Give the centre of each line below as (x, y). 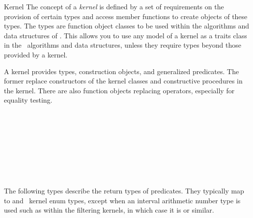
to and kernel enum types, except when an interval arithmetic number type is (122, 200)
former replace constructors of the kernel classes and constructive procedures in (123, 81)
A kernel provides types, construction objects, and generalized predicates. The (122, 71)
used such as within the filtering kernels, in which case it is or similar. (109, 210)
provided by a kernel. (36, 54)
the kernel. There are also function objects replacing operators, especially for (119, 90)
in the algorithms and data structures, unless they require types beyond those (123, 45)
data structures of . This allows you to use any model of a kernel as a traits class (126, 35)
